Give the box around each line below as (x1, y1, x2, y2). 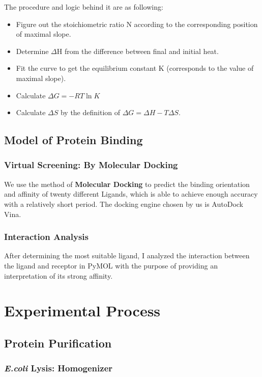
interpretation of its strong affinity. (4, 270, 113, 281)
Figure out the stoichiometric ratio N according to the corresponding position (16, 18, 258, 29)
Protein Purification (4, 335, 112, 351)
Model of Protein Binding (4, 132, 143, 148)
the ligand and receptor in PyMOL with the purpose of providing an (4, 260, 218, 271)
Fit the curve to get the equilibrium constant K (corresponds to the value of (16, 63, 254, 73)
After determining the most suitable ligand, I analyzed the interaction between (4, 250, 250, 261)
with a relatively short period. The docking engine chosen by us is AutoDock (4, 198, 244, 209)
